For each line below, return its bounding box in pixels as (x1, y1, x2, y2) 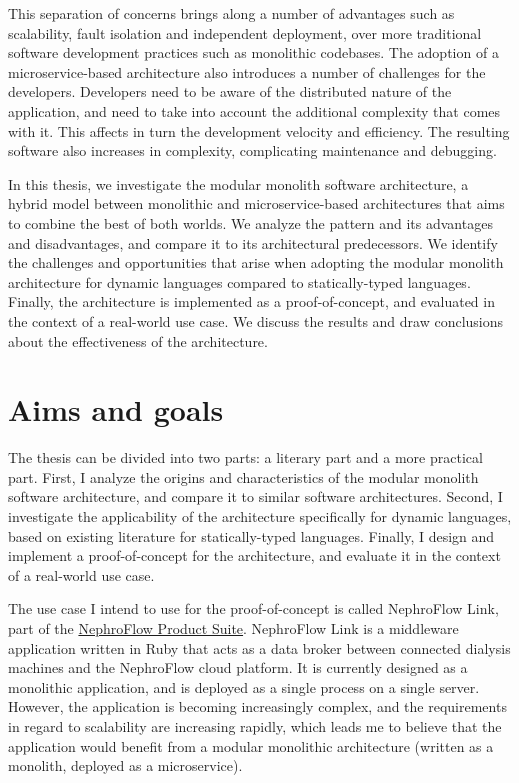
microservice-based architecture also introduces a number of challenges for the (8, 61, 486, 82)
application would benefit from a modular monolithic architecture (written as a (8, 735, 494, 756)
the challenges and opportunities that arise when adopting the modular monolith (8, 252, 504, 273)
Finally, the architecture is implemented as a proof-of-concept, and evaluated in (8, 291, 495, 312)
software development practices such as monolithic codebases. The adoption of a (8, 42, 499, 63)
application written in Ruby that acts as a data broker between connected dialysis (8, 637, 511, 658)
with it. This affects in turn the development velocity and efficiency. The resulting (8, 120, 510, 141)
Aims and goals (8, 389, 224, 430)
